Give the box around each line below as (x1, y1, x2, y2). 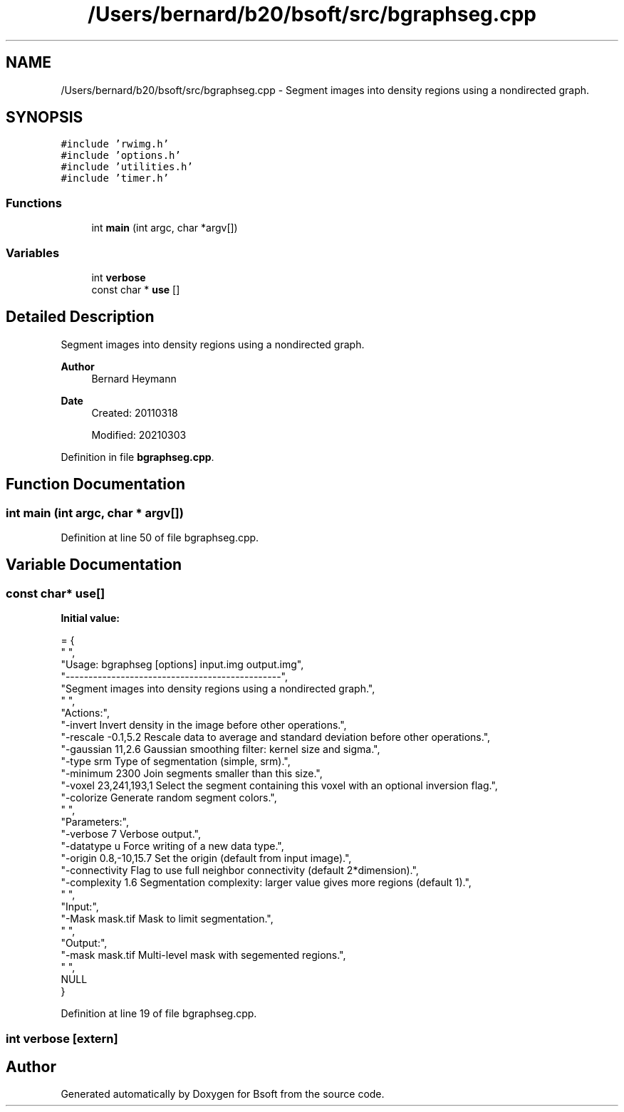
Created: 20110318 (91, 406, 178, 419)
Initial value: (61, 612, 120, 625)
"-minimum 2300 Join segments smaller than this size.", (61, 767, 323, 780)
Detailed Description (6, 308, 155, 326)
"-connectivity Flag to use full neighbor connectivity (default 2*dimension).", (61, 864, 419, 877)
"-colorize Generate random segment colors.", (61, 791, 277, 804)
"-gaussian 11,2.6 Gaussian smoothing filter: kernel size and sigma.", (61, 743, 380, 756)
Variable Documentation (6, 556, 182, 574)
